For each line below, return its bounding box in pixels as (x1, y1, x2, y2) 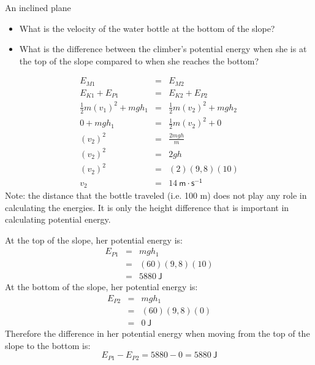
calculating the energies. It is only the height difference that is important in (5, 201, 289, 213)
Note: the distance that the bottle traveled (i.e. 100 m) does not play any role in (5, 189, 307, 202)
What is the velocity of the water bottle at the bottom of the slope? (19, 21, 275, 34)
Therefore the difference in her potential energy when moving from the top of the (5, 327, 310, 340)
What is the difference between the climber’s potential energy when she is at (19, 42, 307, 55)
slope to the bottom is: (5, 339, 91, 352)
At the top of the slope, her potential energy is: (5, 233, 183, 246)
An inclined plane (5, 1, 71, 13)
